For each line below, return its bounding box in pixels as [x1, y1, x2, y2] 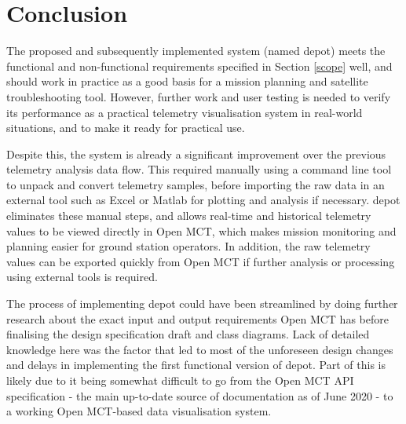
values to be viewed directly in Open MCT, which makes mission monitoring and [6, 222, 397, 239]
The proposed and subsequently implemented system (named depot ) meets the [6, 42, 386, 59]
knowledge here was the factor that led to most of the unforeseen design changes [6, 341, 393, 357]
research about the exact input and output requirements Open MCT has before [6, 310, 389, 327]
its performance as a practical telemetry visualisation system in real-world [6, 104, 363, 120]
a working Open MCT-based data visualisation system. [6, 403, 272, 419]
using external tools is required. [6, 269, 158, 285]
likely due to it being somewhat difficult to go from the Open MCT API [6, 372, 354, 388]
